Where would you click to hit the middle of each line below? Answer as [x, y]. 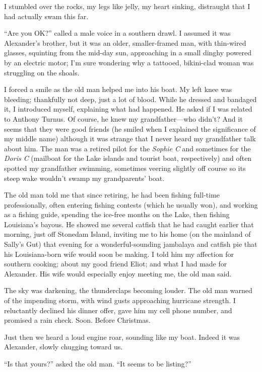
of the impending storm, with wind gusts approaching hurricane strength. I [120, 300]
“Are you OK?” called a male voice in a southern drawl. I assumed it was [117, 33]
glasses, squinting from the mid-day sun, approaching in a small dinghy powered [128, 53]
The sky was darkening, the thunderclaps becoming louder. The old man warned [128, 290]
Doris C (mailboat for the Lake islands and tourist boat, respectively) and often [128, 158]
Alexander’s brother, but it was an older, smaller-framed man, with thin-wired [125, 42]
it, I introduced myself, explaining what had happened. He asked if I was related [128, 109]
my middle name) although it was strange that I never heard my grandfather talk [130, 138]
